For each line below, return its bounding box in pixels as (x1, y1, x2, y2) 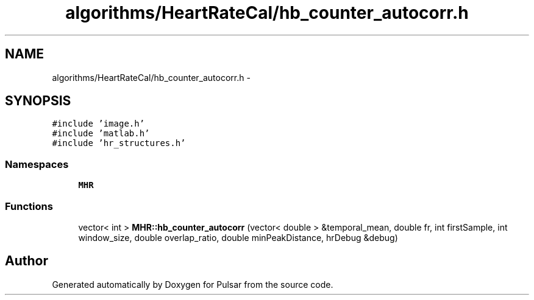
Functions (5, 200, 53, 212)
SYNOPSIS (5, 93, 71, 109)
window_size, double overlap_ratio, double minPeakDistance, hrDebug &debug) (78, 232, 398, 243)
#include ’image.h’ (52, 119, 145, 129)
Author (5, 253, 48, 269)
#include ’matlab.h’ (52, 128, 150, 139)
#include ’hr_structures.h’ (52, 138, 186, 148)
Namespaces (5, 158, 69, 170)
